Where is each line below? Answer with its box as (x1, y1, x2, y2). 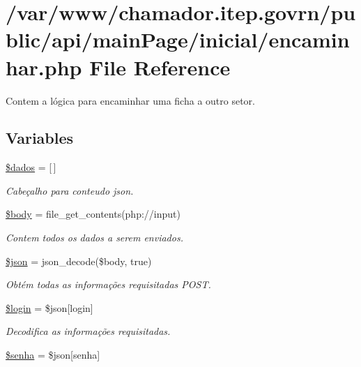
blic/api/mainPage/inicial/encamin (6, 25, 350, 54)
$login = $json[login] (6, 300, 93, 315)
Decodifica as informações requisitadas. (6, 324, 171, 338)
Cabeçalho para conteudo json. (6, 183, 134, 197)
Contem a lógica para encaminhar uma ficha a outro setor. (6, 93, 255, 107)
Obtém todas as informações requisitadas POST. (6, 277, 211, 292)
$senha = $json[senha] (6, 347, 100, 362)
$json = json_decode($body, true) (6, 253, 152, 268)
